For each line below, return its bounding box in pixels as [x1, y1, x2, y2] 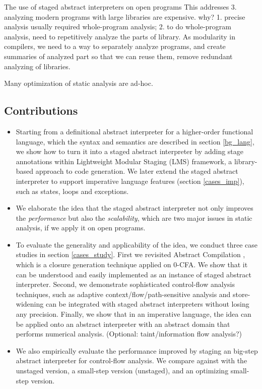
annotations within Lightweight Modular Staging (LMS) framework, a [16, 156, 232, 166]
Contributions [4, 103, 78, 118]
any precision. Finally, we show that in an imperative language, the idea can [16, 309, 251, 319]
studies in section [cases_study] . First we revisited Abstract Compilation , [16, 249, 245, 260]
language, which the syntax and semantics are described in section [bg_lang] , [16, 136, 254, 147]
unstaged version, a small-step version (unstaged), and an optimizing [16, 365, 229, 376]
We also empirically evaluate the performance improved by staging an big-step [16, 345, 258, 356]
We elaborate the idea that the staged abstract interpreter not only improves [16, 203, 253, 213]
